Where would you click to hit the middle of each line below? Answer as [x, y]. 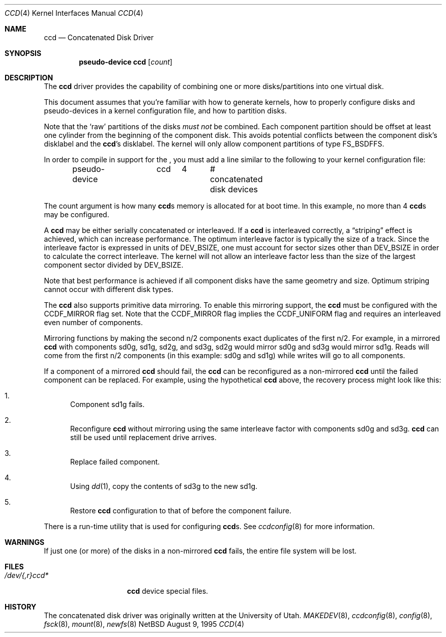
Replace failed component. [115, 462]
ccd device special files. [168, 591]
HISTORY [21, 607]
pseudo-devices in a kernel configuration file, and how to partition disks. [165, 111]
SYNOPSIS [23, 53]
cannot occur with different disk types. [109, 289]
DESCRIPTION [29, 78]
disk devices [234, 189]
